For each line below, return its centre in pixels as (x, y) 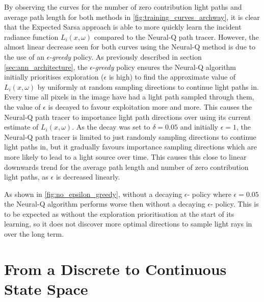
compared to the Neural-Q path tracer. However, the (176, 36)
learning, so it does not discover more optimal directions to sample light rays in (128, 224)
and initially (199, 127)
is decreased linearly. (88, 177)
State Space (46, 289)
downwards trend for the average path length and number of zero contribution (126, 167)
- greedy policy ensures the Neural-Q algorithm (164, 67)
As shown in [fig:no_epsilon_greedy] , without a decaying (93, 194)
